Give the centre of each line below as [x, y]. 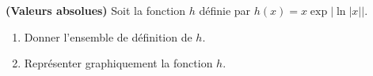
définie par [225, 10]
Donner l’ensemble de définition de [108, 36]
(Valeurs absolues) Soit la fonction [96, 10]
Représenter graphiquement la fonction [118, 63]
